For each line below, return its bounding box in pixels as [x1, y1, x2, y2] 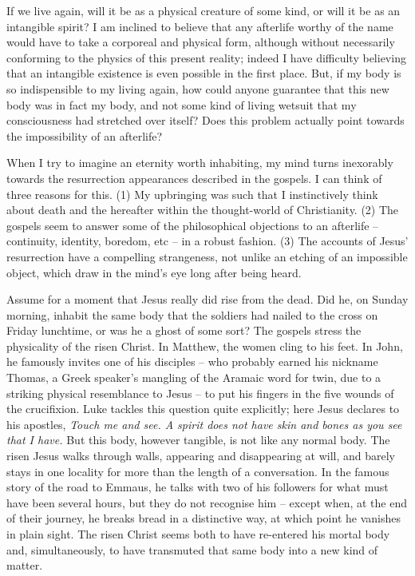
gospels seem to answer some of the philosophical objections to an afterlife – [6, 216, 379, 233]
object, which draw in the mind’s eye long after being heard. [6, 264, 302, 280]
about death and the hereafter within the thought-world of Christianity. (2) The [6, 201, 399, 218]
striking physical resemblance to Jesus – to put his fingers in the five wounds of [6, 384, 394, 401]
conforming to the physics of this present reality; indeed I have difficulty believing [6, 49, 406, 66]
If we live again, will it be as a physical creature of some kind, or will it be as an [6, 2, 401, 18]
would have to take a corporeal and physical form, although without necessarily [6, 34, 395, 50]
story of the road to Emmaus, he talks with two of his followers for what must [6, 479, 389, 495]
